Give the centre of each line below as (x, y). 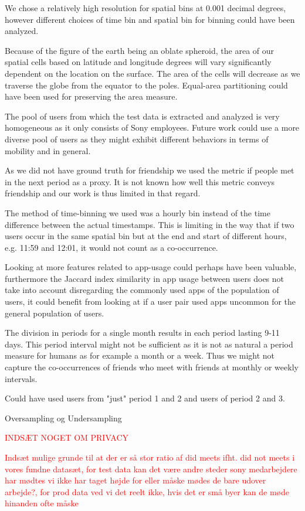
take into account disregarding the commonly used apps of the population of (142, 290)
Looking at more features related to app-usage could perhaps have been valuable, (151, 267)
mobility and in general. (48, 150)
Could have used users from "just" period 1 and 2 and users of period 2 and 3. (145, 398)
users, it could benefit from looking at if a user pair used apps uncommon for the (150, 302)
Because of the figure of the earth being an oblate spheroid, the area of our (140, 50)
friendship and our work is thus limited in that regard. (103, 193)
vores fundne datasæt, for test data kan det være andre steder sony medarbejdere (151, 469)
